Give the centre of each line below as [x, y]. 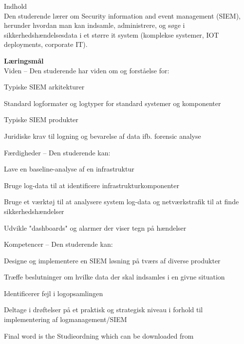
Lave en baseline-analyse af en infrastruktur [69, 169]
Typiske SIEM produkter [41, 119]
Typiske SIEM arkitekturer [44, 87]
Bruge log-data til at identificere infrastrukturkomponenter [92, 185]
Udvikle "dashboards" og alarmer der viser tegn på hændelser [95, 227]
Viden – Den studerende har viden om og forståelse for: [87, 70]
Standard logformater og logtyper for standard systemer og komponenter [113, 103]
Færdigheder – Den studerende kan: [57, 152]
